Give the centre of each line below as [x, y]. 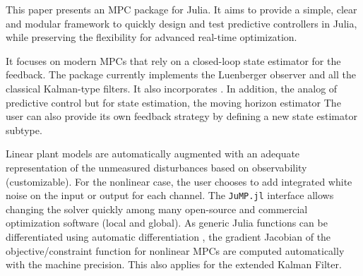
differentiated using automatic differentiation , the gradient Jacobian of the [168, 236]
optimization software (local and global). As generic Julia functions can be [167, 223]
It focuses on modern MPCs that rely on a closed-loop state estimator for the [173, 60]
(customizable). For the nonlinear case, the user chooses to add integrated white [179, 181]
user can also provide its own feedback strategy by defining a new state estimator [181, 116]
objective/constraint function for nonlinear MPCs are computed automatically [175, 250]
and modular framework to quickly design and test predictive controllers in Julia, [181, 23]
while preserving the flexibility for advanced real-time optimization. [151, 37]
